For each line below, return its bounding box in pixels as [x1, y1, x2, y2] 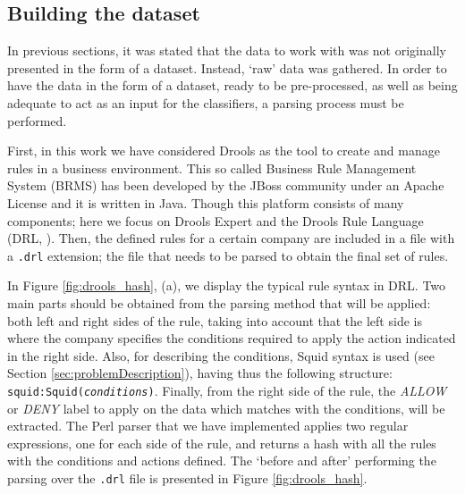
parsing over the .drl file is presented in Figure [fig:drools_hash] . [7, 468, 368, 487]
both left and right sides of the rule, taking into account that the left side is [7, 311, 422, 330]
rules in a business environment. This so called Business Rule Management [7, 158, 417, 177]
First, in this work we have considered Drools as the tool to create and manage [7, 141, 440, 160]
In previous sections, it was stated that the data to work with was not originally [7, 41, 446, 60]
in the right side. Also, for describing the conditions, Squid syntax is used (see [7, 346, 435, 364]
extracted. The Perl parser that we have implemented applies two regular [7, 416, 409, 435]
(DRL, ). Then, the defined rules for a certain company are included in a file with [7, 229, 455, 247]
